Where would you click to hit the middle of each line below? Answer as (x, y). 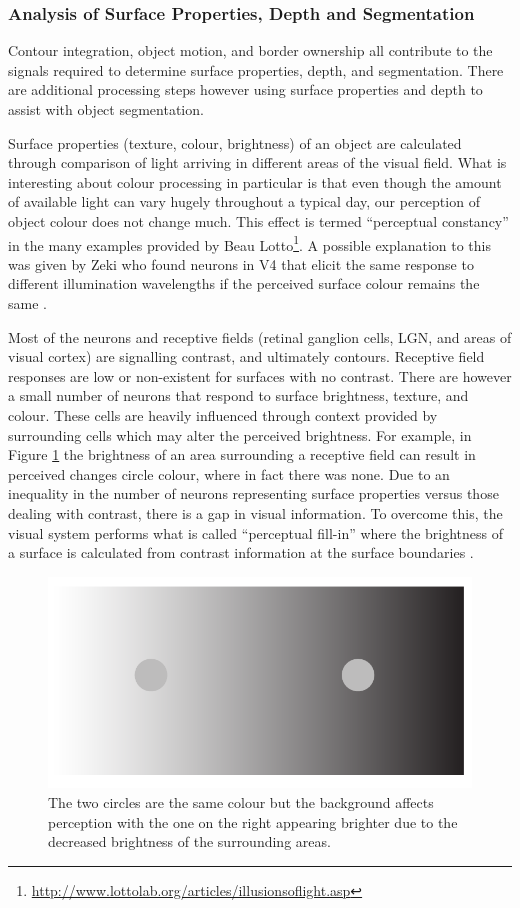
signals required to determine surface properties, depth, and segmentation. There (256, 69)
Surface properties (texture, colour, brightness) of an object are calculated (235, 142)
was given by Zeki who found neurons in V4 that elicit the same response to (241, 263)
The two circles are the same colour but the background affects (241, 802)
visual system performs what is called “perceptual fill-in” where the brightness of (255, 532)
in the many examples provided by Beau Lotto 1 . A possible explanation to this (249, 243)
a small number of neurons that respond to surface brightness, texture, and (238, 395)
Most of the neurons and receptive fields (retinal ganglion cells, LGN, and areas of (260, 336)
